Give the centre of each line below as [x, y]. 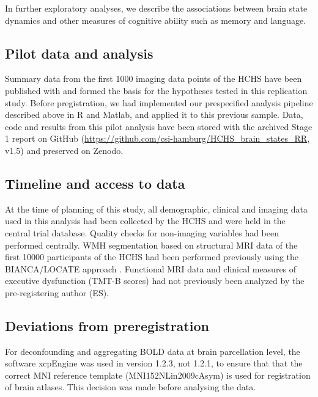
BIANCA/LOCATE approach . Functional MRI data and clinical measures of [151, 268]
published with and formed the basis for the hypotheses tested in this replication [156, 90]
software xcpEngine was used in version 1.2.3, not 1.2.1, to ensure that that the [154, 363]
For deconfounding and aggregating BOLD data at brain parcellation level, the [153, 351]
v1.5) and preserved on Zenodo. [64, 150]
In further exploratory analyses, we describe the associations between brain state [156, 8]
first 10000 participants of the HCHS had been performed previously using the [152, 257]
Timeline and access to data [95, 183]
